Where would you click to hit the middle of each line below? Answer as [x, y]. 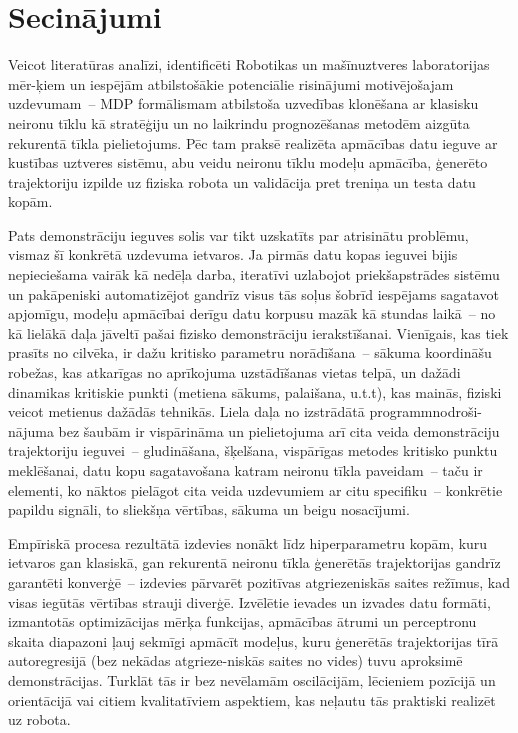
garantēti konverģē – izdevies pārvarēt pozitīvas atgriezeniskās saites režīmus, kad [259, 581]
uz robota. [39, 719]
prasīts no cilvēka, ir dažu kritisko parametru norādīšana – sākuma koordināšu [250, 352]
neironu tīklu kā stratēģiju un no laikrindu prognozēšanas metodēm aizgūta [239, 122]
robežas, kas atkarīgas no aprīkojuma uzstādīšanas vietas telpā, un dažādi [234, 372]
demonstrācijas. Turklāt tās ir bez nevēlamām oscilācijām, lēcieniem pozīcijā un [252, 679]
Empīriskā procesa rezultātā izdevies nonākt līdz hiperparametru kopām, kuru [248, 542]
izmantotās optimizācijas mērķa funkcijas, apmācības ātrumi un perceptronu [242, 621]
